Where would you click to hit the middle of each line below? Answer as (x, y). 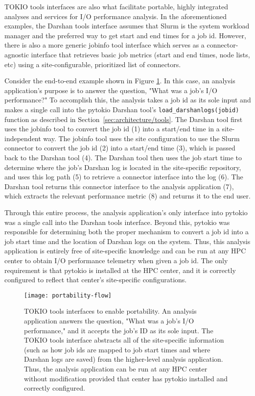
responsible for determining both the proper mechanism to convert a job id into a (127, 232)
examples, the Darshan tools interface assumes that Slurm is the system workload (127, 26)
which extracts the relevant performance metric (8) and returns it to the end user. (127, 196)
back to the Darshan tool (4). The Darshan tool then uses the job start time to (123, 157)
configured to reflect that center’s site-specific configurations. (96, 280)
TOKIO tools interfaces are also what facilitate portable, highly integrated (116, 6)
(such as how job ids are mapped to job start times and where (117, 349)
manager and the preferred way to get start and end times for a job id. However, (125, 35)
